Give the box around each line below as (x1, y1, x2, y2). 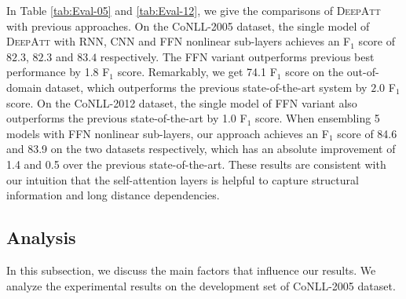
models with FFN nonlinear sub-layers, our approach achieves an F (6, 125, 329, 141)
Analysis (6, 225, 76, 250)
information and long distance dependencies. (6, 187, 220, 203)
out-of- (346, 64, 379, 80)
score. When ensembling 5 (255, 110, 380, 126)
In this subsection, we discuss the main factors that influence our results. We (6, 261, 376, 278)
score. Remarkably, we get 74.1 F (117, 64, 277, 80)
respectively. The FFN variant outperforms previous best (100, 48, 375, 64)
